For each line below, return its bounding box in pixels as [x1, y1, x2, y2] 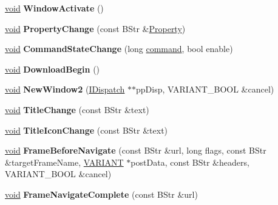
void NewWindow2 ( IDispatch [5, 83, 125, 96]
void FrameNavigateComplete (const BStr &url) [5, 187, 198, 200]
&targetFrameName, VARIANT [5, 155, 124, 168]
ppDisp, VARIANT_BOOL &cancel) [136, 83, 274, 96]
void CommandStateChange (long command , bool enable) [5, 42, 233, 55]
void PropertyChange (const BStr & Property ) [5, 22, 186, 34]
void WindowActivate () [5, 2, 104, 14]
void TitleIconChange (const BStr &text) [5, 123, 168, 136]
